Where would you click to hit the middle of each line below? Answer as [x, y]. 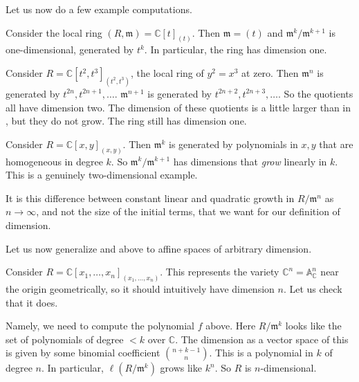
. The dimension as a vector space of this [262, 339]
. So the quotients [316, 93]
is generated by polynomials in [233, 144]
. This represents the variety [220, 272]
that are [336, 144]
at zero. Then [270, 73]
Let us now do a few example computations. [99, 9]
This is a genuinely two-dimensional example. [102, 175]
